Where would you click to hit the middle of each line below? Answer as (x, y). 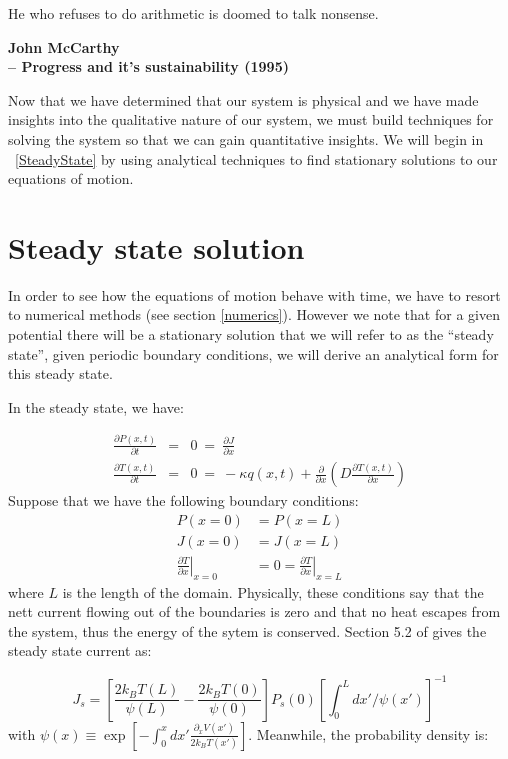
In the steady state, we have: (96, 406)
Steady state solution (156, 246)
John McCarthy (64, 46)
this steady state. (60, 373)
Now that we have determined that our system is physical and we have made (243, 99)
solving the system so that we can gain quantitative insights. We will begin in (246, 138)
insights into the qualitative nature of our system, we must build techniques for (251, 119)
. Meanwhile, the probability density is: (368, 733)
